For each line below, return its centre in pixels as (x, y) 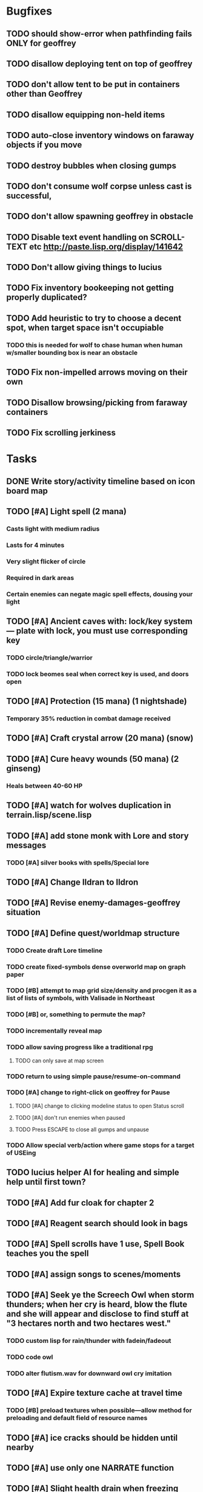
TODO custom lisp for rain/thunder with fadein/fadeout (89, 1340)
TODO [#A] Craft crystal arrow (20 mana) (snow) (100, 738)
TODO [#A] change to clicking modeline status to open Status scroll (100, 1106)
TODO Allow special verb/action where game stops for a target (101, 1145)
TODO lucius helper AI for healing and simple (93, 1173)
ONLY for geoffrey (42, 43)
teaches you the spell (48, 1254)
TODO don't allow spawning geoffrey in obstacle (100, 216)
